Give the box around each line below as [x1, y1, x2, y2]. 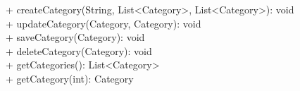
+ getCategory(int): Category [6, 71, 134, 85]
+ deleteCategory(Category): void [6, 43, 152, 58]
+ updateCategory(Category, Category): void [6, 16, 201, 30]
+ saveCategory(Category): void [6, 30, 145, 44]
